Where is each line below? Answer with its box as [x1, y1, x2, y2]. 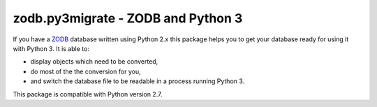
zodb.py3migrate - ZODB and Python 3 [13, 10, 243, 26]
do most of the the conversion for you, [30, 67, 141, 76]
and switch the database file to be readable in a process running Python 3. [30, 77, 245, 85]
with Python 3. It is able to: [13, 44, 90, 52]
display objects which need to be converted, [30, 57, 158, 66]
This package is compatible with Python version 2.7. [13, 90, 163, 98]
